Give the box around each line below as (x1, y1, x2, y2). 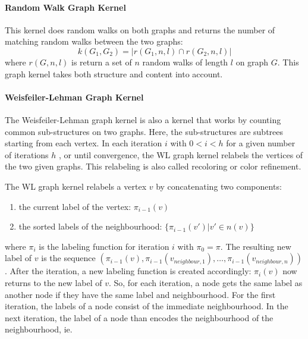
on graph (235, 55, 269, 68)
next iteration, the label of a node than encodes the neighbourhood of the (5, 311, 274, 324)
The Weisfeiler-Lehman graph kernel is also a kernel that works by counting (5, 113, 281, 125)
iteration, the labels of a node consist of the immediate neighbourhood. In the (5, 300, 288, 312)
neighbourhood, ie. (5, 323, 73, 335)
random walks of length (142, 55, 228, 68)
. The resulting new (220, 240, 291, 252)
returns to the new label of (5, 276, 102, 288)
